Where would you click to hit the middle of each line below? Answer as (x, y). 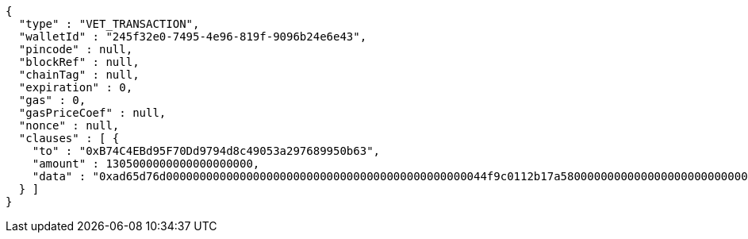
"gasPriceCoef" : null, (92, 113)
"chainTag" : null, (79, 75)
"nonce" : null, (69, 125)
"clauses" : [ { (69, 138)
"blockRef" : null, (79, 62)
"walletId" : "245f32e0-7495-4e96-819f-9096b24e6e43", (193, 37)
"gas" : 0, (52, 100)
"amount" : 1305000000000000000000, (146, 164)
